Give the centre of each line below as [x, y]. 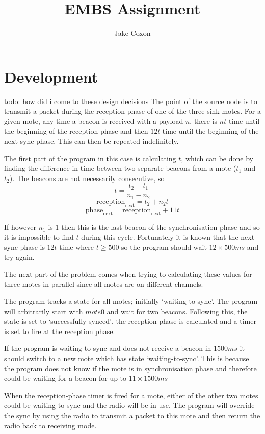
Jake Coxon [132, 33]
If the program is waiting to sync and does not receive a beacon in [108, 348]
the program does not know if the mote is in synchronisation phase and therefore [130, 368]
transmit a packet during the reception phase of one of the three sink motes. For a [132, 111]
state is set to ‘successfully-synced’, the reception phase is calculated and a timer [130, 321]
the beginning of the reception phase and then [76, 131]
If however [20, 227]
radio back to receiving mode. [50, 425]
